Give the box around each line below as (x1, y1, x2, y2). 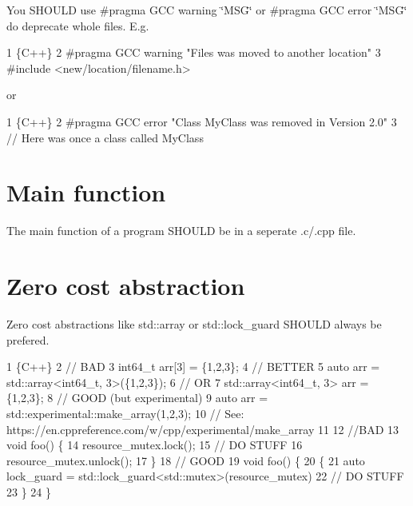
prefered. (6, 331, 50, 348)
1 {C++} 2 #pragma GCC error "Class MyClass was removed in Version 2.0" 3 (6, 113, 397, 129)
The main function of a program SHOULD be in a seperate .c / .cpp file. (6, 222, 356, 239)
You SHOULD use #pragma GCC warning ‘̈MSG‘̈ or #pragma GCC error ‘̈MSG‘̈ (6, 2, 407, 18)
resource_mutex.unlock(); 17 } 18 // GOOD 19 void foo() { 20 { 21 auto (6, 452, 365, 468)
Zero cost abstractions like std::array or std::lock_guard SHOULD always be (6, 316, 382, 332)
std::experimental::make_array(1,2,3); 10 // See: (6, 404, 244, 421)
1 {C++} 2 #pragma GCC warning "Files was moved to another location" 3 (6, 44, 381, 61)
